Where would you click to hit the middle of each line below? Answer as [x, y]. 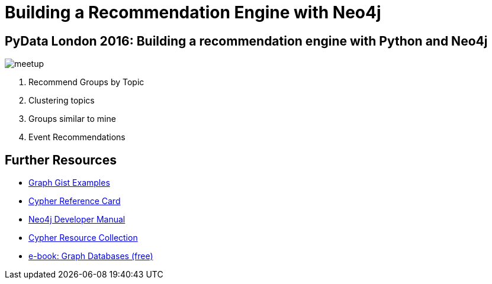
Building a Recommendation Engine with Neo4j [193, 12]
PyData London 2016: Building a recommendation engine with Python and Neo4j [246, 41]
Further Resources [61, 160]
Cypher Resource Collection [83, 238]
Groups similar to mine [72, 119]
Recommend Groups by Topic [86, 82]
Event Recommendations [77, 137]
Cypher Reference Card [75, 201]
